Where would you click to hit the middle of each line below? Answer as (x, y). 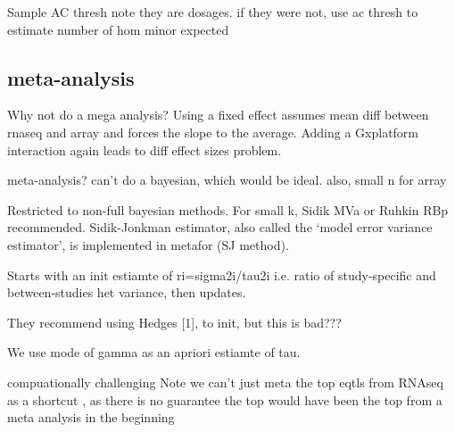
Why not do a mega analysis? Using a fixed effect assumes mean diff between (218, 115)
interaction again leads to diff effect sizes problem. (145, 150)
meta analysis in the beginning (91, 417)
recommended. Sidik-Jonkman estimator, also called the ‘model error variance (220, 227)
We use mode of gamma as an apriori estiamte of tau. (154, 352)
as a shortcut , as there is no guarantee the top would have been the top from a (225, 399)
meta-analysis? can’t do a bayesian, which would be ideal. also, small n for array (227, 180)
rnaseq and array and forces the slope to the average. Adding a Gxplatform (213, 132)
